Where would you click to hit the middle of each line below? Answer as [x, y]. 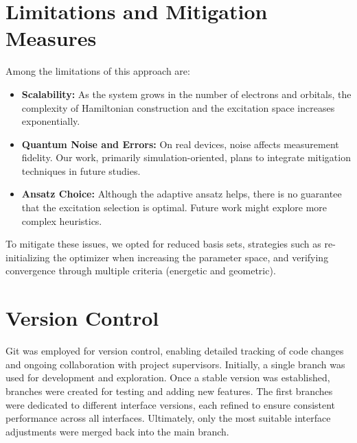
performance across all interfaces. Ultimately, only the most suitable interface [168, 418]
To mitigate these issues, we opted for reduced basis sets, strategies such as [163, 244]
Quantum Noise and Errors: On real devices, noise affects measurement [180, 144]
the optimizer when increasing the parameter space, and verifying [191, 257]
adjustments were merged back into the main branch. [117, 431]
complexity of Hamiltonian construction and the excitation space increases [178, 107]
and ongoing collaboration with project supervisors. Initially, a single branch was [175, 364]
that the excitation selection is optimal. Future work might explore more [174, 207]
